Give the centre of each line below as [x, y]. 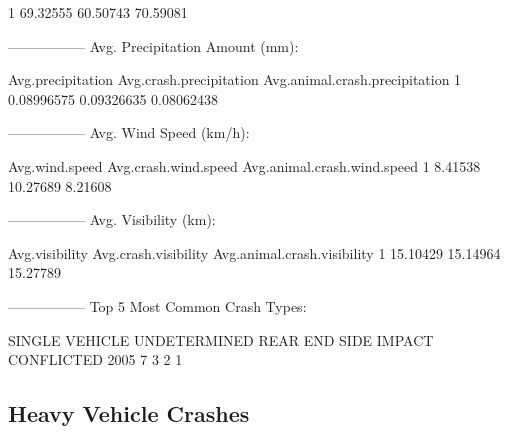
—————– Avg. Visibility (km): [112, 219]
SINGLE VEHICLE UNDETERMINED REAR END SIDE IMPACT [221, 339]
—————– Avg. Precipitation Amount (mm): [153, 45]
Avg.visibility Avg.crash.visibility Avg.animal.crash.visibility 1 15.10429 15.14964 [254, 252]
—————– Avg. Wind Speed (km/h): [129, 132]
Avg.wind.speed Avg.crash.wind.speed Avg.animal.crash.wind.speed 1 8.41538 [244, 165]
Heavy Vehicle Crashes [129, 413]
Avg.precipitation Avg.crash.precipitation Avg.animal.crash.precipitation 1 [235, 79]
